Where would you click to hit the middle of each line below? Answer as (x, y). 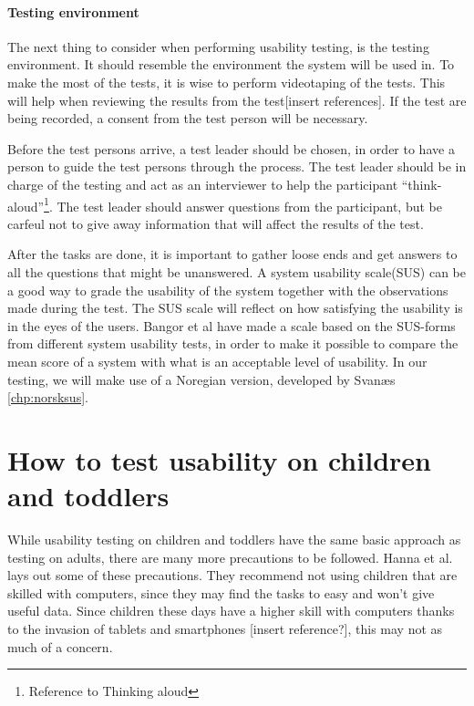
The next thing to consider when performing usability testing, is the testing (218, 46)
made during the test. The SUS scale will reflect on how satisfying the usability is (235, 308)
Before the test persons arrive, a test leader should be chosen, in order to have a (231, 148)
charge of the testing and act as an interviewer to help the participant (203, 184)
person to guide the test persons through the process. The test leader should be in (237, 166)
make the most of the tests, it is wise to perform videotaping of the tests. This (227, 82)
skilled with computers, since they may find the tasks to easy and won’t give (221, 592)
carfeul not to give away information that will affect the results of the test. (216, 223)
